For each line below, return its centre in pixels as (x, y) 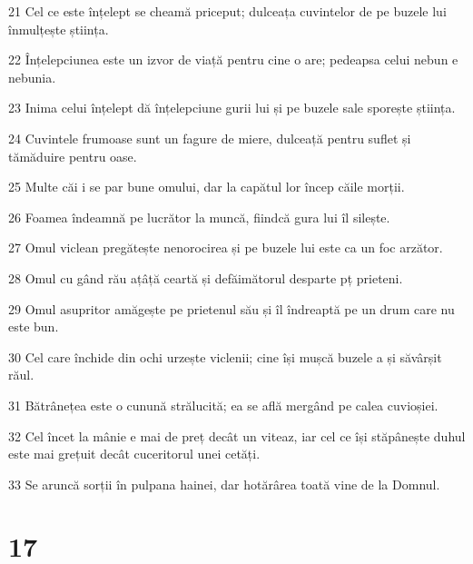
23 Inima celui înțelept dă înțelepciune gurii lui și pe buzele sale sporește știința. (232, 108)
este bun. (34, 327)
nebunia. (32, 77)
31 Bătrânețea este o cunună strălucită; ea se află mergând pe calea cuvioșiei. (223, 405)
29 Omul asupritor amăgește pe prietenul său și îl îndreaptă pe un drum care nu (232, 308)
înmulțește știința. (59, 29)
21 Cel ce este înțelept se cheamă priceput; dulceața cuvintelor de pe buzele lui (227, 11)
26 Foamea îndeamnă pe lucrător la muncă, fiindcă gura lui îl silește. (199, 217)
